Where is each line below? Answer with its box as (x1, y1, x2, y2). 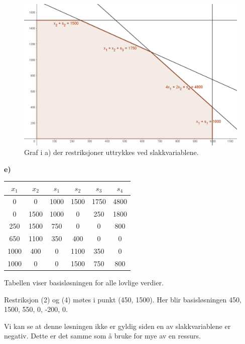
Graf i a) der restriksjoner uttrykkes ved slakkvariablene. (24, 147, 199, 157)
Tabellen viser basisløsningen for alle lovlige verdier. (4, 277, 164, 287)
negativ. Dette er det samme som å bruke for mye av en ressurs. (4, 330, 201, 341)
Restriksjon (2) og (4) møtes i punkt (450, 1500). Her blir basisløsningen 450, (4, 294, 241, 304)
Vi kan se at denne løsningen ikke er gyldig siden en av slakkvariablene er (4, 320, 231, 331)
